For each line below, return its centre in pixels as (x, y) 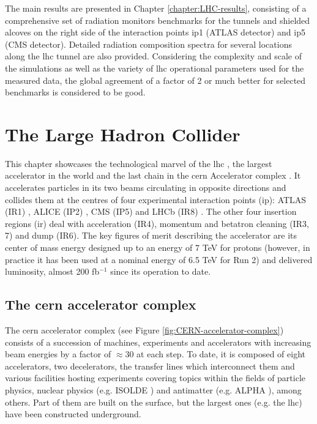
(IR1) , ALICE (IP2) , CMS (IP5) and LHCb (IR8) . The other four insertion (151, 211)
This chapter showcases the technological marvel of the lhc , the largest (139, 163)
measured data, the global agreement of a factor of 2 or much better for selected (155, 80)
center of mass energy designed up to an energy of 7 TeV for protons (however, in (158, 247)
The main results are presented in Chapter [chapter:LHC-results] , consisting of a (156, 8)
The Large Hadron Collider (123, 134)
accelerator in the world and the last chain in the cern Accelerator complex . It (153, 175)
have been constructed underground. (73, 414)
